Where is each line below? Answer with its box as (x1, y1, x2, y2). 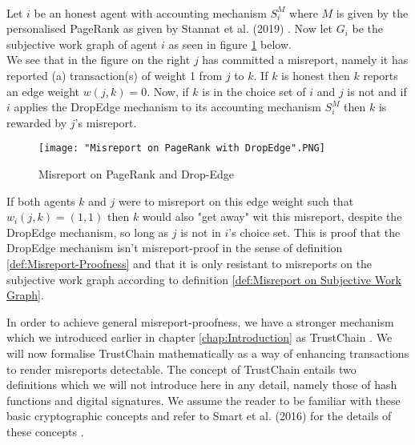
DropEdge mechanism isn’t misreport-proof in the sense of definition (6, 239, 343, 256)
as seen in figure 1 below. (168, 35, 292, 52)
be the (352, 20, 384, 37)
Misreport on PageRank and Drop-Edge (38, 166, 235, 182)
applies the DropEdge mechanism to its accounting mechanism (14, 98, 321, 115)
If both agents (6, 192, 75, 209)
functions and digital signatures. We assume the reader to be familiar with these (6, 391, 401, 408)
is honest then (281, 66, 350, 83)
